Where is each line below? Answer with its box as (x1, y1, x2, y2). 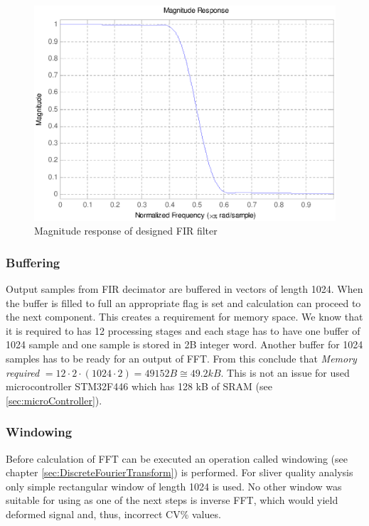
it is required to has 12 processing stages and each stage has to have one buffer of (6, 323, 360, 338)
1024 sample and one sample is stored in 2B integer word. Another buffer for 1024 (6, 337, 363, 352)
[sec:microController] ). (6, 392, 102, 407)
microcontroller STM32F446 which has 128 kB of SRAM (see (6, 379, 272, 394)
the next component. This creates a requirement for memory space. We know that (6, 309, 363, 324)
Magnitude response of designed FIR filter (34, 223, 218, 238)
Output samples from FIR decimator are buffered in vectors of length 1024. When (6, 281, 363, 296)
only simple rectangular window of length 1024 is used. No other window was (6, 478, 342, 493)
